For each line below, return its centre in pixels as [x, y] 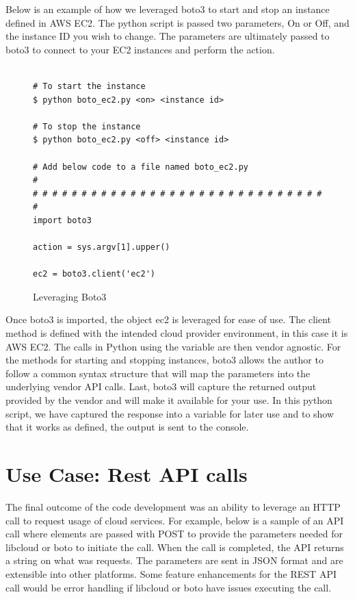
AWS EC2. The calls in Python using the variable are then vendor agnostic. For [173, 346]
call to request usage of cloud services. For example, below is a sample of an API [175, 520]
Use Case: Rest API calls [127, 474]
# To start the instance [89, 86]
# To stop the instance [87, 126]
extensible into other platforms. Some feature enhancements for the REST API [171, 573]
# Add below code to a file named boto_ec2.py [141, 167]
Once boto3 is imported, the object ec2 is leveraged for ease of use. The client [168, 319]
